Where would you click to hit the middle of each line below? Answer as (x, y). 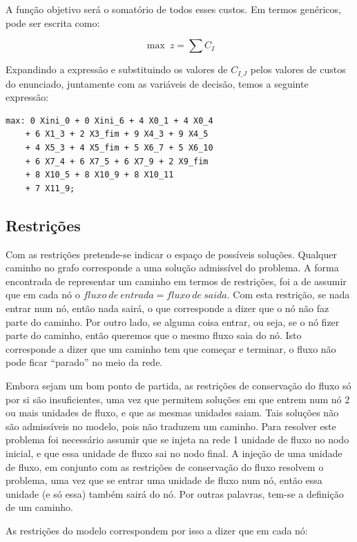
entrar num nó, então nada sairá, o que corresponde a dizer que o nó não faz (167, 308)
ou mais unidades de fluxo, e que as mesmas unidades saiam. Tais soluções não (172, 413)
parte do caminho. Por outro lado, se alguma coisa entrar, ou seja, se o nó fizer (173, 321)
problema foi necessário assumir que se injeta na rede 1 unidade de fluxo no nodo (177, 439)
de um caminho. (39, 507)
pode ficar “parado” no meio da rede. (84, 362)
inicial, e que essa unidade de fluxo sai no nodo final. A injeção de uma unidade (174, 453)
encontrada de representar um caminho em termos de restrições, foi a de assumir (176, 281)
